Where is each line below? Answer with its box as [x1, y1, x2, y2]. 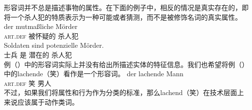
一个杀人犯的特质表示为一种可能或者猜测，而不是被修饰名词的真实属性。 [10, 12, 242, 22]
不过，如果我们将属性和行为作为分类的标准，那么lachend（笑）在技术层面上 [4, 87, 244, 97]
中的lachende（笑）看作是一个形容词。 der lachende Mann [4, 69, 184, 79]
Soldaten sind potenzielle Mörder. [4, 40, 104, 50]
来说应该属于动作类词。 [4, 96, 79, 107]
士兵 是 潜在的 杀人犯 [4, 49, 72, 59]
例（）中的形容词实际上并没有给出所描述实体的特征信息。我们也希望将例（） [4, 59, 249, 69]
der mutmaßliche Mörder [4, 21, 78, 31]
